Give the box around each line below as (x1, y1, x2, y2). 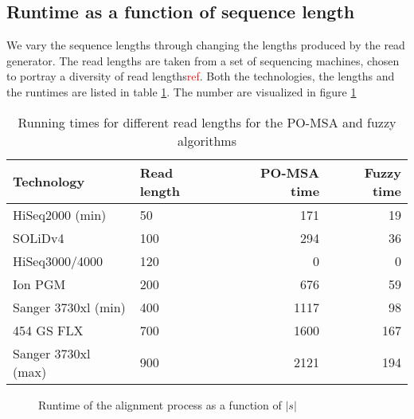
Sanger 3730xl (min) (13, 297, 126, 316)
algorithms (178, 131, 236, 150)
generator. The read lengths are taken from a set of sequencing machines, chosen (6, 52, 400, 69)
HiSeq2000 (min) (13, 205, 107, 224)
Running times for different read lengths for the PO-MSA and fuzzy (18, 112, 396, 131)
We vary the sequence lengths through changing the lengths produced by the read (6, 37, 405, 53)
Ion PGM (13, 274, 66, 293)
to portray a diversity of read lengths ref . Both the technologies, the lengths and (6, 68, 395, 84)
